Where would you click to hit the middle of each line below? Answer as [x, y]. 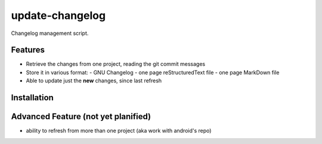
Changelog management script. [50, 33]
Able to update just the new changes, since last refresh [94, 81]
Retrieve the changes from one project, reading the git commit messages [116, 64]
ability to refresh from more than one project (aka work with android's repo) [119, 131]
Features [28, 50]
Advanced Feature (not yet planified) [81, 116]
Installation [32, 98]
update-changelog [58, 15]
